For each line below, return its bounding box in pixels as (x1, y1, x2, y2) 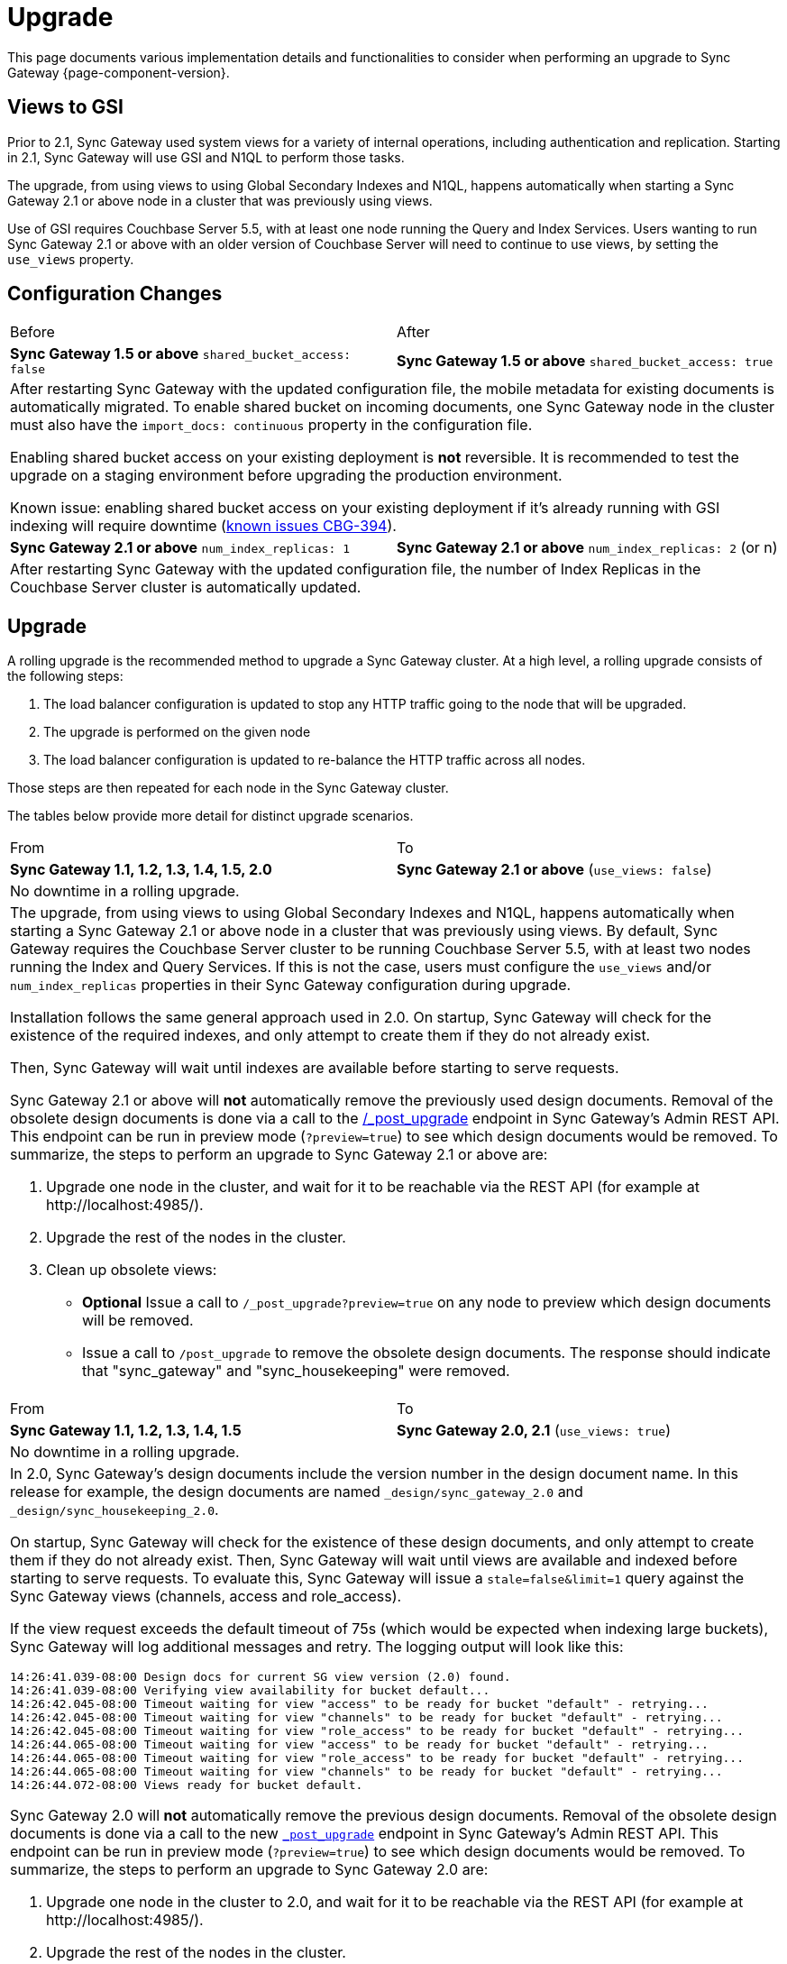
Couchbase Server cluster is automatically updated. (10, 578, 361, 597)
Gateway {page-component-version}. (7, 64, 230, 80)
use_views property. (7, 251, 134, 267)
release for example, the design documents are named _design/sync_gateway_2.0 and (10, 1482, 583, 1501)
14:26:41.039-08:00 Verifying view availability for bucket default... (10, 1684, 490, 1698)
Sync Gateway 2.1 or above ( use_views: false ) (397, 860, 712, 879)
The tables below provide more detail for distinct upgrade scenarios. (7, 808, 414, 824)
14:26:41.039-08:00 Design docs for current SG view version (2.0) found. (10, 1670, 511, 1684)
